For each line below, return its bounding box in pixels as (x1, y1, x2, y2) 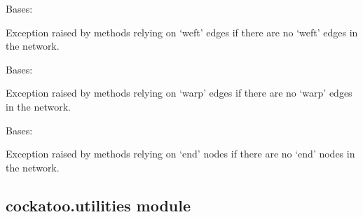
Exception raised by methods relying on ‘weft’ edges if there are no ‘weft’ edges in (6, 24, 358, 39)
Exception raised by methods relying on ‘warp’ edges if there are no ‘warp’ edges (6, 85, 352, 100)
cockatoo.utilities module (6, 194, 191, 216)
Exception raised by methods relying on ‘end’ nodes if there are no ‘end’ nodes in (6, 146, 355, 161)
